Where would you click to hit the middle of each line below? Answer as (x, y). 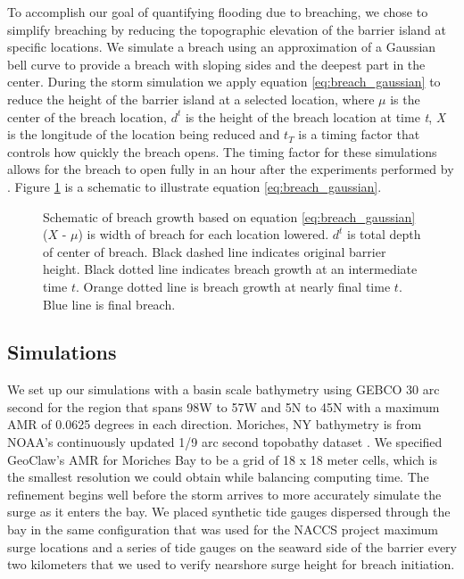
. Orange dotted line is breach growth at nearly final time (233, 286)
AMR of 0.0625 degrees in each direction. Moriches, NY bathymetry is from (215, 424)
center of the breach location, (87, 116)
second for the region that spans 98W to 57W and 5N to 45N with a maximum (224, 406)
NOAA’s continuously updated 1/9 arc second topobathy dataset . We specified (225, 442)
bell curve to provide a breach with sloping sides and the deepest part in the (216, 64)
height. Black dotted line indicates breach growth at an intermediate (230, 269)
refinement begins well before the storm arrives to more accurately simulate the (224, 494)
